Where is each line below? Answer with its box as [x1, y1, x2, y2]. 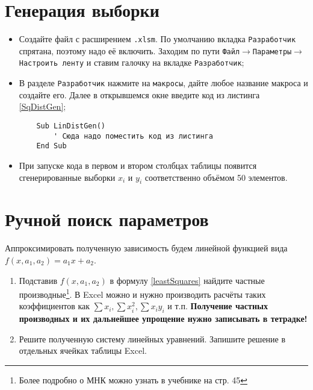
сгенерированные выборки [19, 171, 116, 183]
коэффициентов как [19, 300, 90, 312]
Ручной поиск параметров [5, 207, 209, 231]
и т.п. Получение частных [167, 300, 268, 312]
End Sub [36, 142, 67, 151]
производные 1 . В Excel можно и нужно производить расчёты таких [19, 286, 266, 300]
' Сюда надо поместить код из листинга [54, 131, 213, 140]
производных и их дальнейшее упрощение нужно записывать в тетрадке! [19, 312, 308, 325]
